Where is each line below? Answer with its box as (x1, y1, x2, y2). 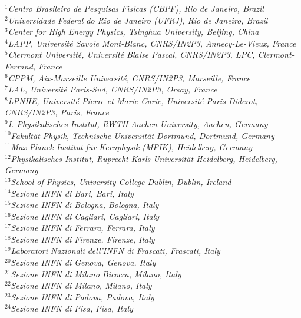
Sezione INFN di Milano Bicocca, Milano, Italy (11, 267, 181, 280)
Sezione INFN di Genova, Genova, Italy (11, 256, 156, 269)
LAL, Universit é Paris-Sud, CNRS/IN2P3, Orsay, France (8, 83, 217, 95)
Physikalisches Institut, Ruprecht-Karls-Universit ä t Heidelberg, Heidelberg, (11, 152, 277, 164)
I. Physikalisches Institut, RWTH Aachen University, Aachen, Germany (8, 117, 268, 130)
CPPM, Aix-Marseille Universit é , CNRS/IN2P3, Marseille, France (8, 71, 250, 84)
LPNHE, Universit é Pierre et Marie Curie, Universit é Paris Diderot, (8, 94, 258, 107)
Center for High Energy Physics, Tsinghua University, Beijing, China (8, 25, 259, 38)
